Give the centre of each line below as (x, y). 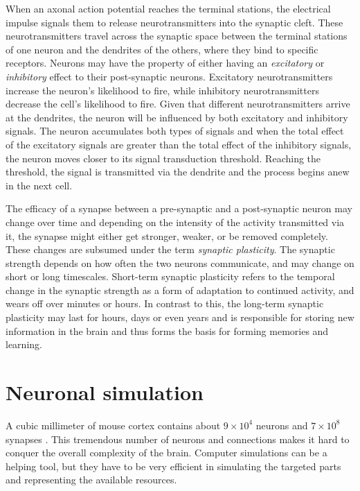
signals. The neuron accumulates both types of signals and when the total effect (175, 131)
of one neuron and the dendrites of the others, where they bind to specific (162, 49)
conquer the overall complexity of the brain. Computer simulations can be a (166, 453)
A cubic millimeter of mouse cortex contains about (113, 425)
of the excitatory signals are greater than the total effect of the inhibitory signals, (179, 144)
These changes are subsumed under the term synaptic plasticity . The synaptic (170, 249)
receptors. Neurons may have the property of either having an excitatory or (165, 63)
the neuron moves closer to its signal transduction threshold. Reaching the (163, 158)
